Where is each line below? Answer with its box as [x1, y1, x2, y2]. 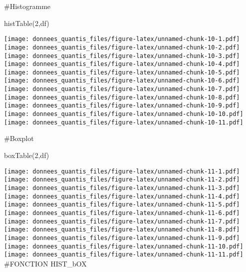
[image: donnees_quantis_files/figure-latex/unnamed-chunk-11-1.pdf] [4, 167, 240, 175]
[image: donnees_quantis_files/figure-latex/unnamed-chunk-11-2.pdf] [4, 176, 240, 183]
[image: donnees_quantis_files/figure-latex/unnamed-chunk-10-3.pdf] [4, 52, 240, 59]
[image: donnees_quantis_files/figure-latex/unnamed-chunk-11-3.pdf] [4, 184, 240, 191]
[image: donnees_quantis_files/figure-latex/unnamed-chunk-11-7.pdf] [4, 217, 240, 225]
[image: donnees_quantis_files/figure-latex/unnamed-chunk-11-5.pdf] [4, 201, 240, 208]
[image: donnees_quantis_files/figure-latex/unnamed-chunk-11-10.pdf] [4, 242, 244, 250]
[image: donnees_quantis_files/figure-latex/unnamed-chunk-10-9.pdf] [4, 102, 240, 109]
